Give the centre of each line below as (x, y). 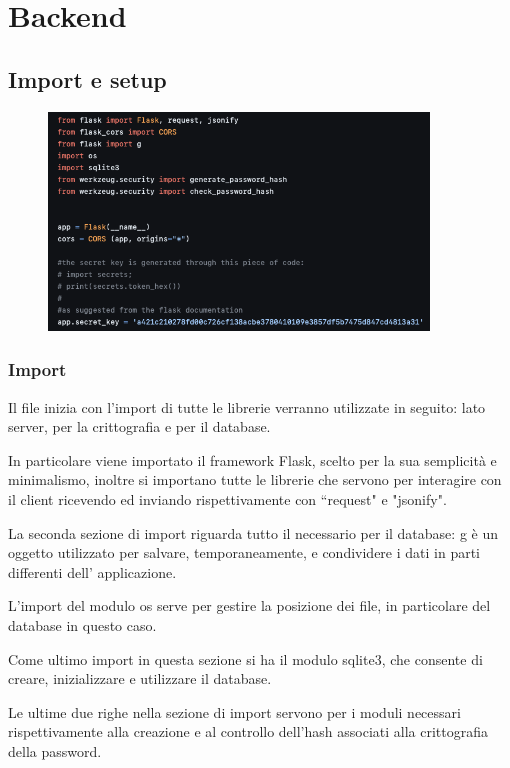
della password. (55, 751)
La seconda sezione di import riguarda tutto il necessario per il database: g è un (253, 532)
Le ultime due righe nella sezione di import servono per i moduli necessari (234, 711)
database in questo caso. (82, 625)
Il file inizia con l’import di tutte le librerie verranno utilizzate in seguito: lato (247, 406)
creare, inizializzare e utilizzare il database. (140, 678)
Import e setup (87, 78)
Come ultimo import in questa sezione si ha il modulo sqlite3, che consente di (245, 658)
